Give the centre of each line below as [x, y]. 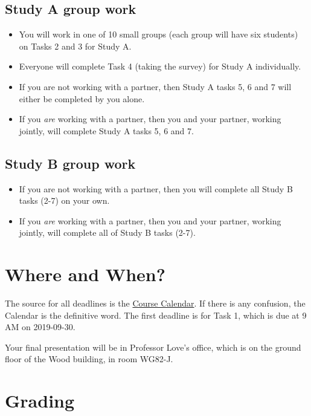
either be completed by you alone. [82, 98]
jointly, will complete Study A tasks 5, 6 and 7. [106, 130]
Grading [40, 401]
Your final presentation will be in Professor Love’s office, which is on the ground [153, 347]
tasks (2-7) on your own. [64, 200]
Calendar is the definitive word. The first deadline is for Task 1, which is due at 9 [156, 315]
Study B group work [70, 163]
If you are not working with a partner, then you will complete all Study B [156, 188]
